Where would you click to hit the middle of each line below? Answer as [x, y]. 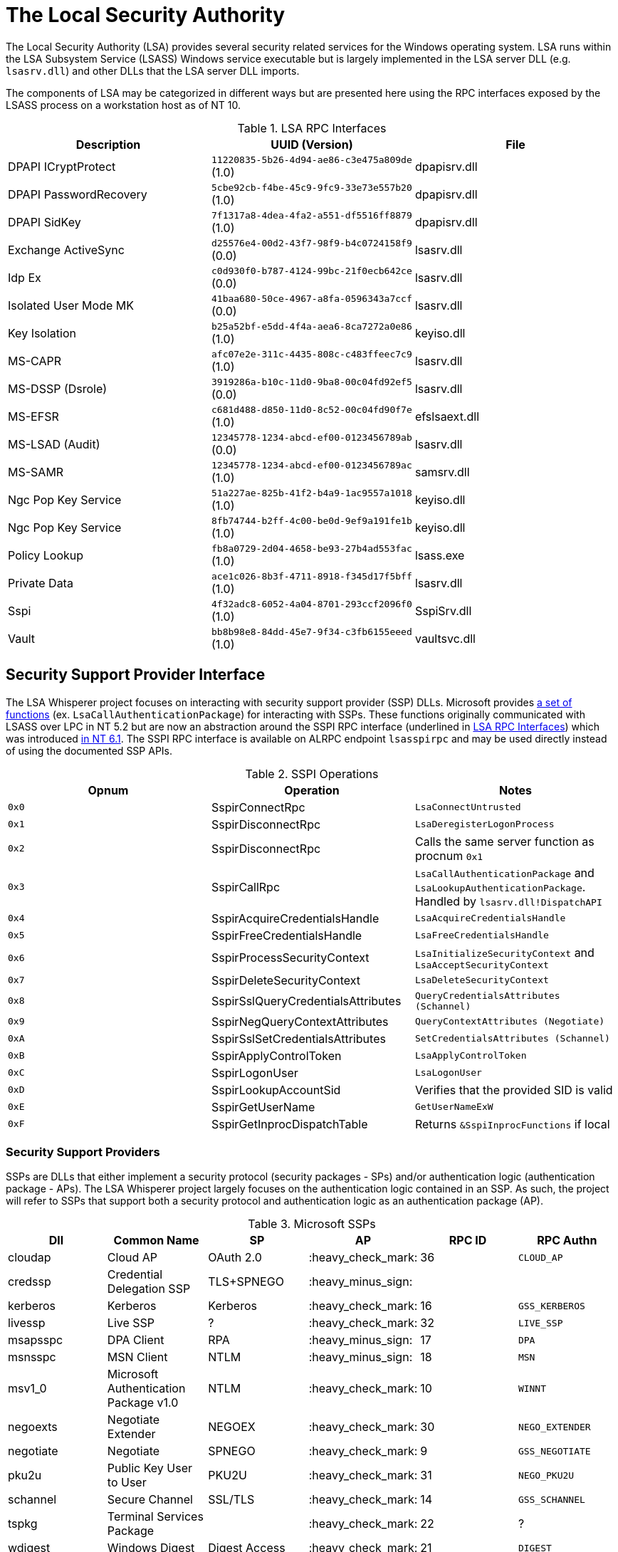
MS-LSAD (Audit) [54, 445]
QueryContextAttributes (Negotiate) [510, 1022]
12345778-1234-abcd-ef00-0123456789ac [311, 465]
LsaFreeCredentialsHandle [482, 935]
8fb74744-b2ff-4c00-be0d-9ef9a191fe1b [311, 520]
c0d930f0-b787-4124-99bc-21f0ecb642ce [311, 271]
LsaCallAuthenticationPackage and [504, 872]
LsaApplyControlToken [471, 1056]
